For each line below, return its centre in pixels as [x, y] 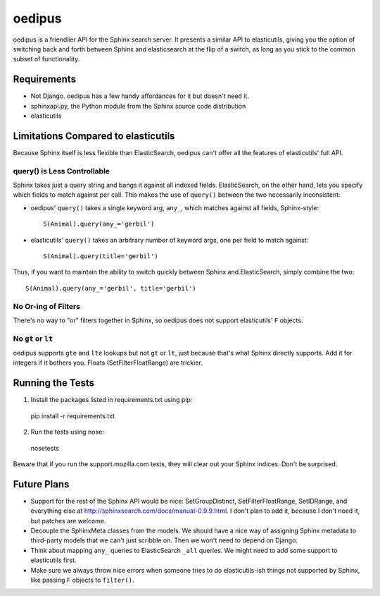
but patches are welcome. [68, 521]
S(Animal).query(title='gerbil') [101, 256]
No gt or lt [33, 339]
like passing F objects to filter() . [82, 580]
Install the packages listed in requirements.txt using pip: [112, 400]
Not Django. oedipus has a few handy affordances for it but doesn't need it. [140, 96]
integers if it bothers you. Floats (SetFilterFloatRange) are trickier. [108, 363]
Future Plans [41, 484]
